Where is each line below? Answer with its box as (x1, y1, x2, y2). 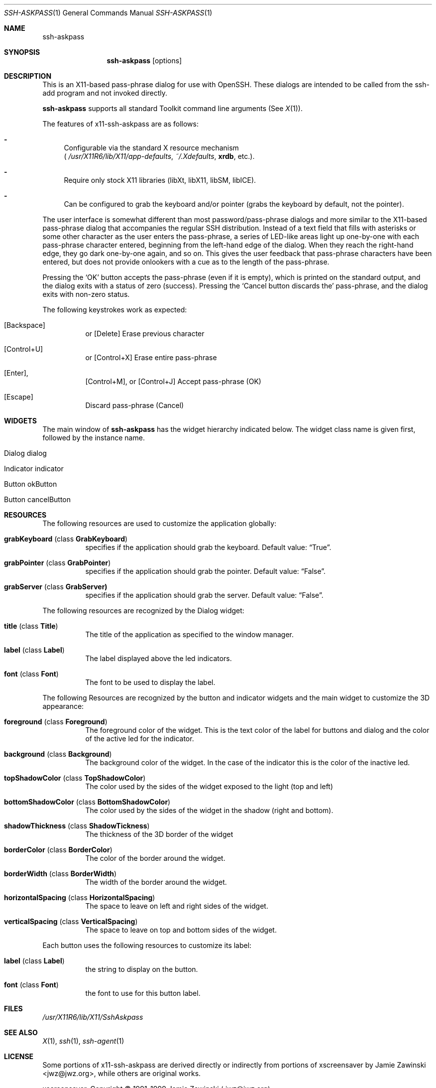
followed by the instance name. (42, 433, 145, 442)
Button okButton (4, 480, 57, 488)
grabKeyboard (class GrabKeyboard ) (4, 535, 128, 543)
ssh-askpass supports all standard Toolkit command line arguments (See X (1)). (42, 104, 303, 113)
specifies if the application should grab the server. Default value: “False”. (85, 591, 324, 599)
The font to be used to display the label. (85, 678, 216, 686)
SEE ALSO (4, 1028, 38, 1037)
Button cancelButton (4, 495, 71, 504)
